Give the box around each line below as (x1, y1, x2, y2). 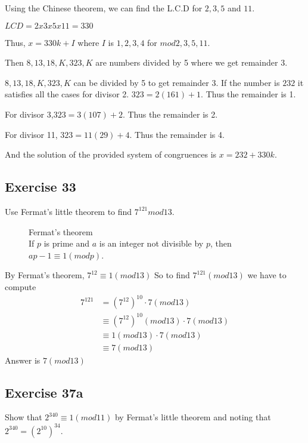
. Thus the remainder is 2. (122, 107, 218, 120)
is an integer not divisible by (99, 237, 204, 250)
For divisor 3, (5, 107, 54, 120)
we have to (247, 269, 287, 281)
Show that (5, 411, 42, 423)
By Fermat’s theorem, (5, 269, 85, 281)
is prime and (43, 237, 90, 250)
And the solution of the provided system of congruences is (5, 148, 217, 161)
